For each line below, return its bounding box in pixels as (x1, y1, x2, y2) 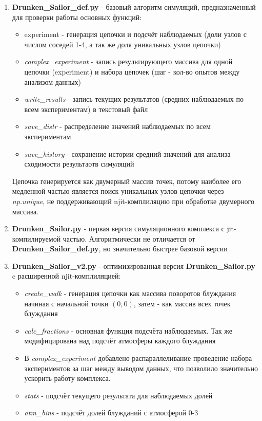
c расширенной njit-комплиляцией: (12, 270, 121, 281)
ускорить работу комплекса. (24, 373, 111, 383)
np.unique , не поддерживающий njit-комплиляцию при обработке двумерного (12, 195, 255, 206)
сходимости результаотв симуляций (24, 158, 134, 169)
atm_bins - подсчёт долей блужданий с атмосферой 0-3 (24, 407, 198, 418)
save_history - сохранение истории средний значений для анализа (24, 148, 231, 159)
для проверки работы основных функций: (12, 11, 142, 22)
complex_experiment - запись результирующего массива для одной (24, 56, 233, 67)
